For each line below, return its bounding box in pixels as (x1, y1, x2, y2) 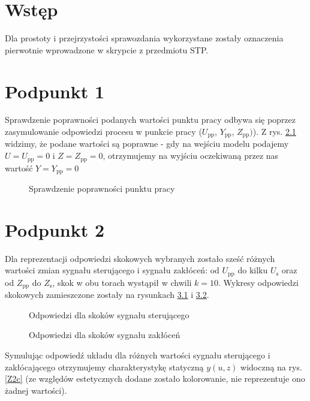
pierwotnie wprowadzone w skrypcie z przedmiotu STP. (5, 43, 209, 56)
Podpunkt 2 (5, 217, 105, 242)
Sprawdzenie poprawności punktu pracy (29, 182, 175, 194)
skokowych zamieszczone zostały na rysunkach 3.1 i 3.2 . (5, 288, 209, 301)
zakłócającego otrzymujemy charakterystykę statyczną (5, 360, 204, 373)
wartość (5, 161, 33, 174)
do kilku (237, 264, 268, 276)
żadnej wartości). (5, 384, 67, 396)
